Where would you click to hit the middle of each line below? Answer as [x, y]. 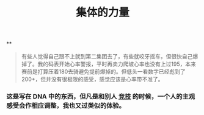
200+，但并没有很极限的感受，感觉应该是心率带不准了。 [92, 79]
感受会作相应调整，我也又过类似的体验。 [66, 106]
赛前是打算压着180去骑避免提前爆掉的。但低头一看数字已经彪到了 [103, 72]
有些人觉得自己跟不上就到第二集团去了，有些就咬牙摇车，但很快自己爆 [110, 57]
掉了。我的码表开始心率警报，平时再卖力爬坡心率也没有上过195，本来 [109, 64]
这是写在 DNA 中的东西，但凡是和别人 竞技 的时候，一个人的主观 [101, 97]
